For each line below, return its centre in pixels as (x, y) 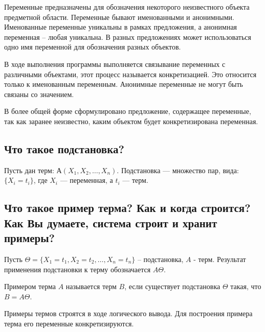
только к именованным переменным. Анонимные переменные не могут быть (124, 84)
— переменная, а (86, 180)
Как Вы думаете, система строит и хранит (111, 222)
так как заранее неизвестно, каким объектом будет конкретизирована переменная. (131, 121)
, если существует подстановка (172, 286)
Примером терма (30, 286)
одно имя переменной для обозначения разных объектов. (93, 47)
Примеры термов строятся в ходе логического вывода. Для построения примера (128, 313)
